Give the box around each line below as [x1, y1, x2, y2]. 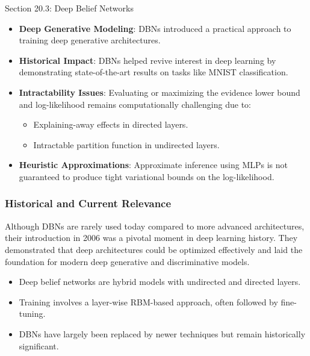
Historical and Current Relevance [5, 196, 172, 211]
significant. [19, 339, 59, 352]
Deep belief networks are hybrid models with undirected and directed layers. [19, 275, 301, 288]
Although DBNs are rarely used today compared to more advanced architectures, [5, 219, 305, 232]
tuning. [19, 307, 46, 320]
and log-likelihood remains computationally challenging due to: [19, 98, 251, 110]
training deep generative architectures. [19, 34, 161, 46]
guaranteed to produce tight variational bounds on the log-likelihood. [19, 170, 274, 183]
